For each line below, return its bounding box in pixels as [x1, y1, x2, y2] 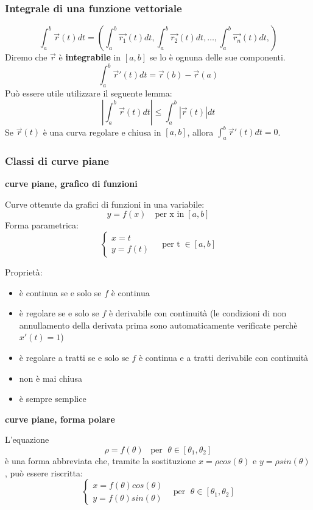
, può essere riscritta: [5, 466, 83, 479]
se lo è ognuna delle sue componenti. [149, 51, 286, 64]
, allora [187, 125, 214, 138]
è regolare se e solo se [19, 307, 99, 319]
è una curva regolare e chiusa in [43, 125, 161, 138]
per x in [155, 210, 185, 219]
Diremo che [5, 51, 47, 64]
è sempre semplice [19, 392, 86, 405]
